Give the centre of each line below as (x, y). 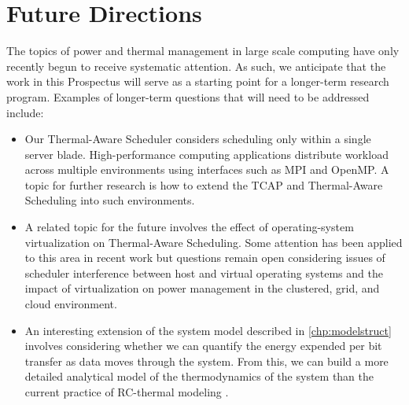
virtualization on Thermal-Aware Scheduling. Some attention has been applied (214, 242)
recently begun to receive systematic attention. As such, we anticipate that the (196, 66)
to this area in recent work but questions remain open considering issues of (205, 258)
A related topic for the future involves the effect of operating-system (189, 227)
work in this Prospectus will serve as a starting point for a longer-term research (198, 81)
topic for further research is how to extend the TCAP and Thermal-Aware (204, 184)
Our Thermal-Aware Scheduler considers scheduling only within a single (198, 139)
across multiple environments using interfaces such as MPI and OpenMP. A (207, 169)
